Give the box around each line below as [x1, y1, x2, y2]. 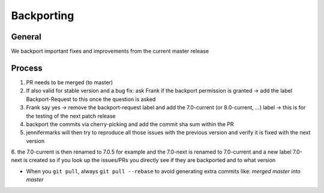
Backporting [11, 9, 74, 22]
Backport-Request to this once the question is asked [26, 96, 156, 103]
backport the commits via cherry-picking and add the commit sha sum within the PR [26, 120, 234, 128]
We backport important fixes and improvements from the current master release [11, 48, 209, 55]
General [11, 32, 42, 42]
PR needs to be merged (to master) [26, 78, 113, 86]
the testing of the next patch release [26, 112, 116, 120]
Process [11, 63, 43, 73]
